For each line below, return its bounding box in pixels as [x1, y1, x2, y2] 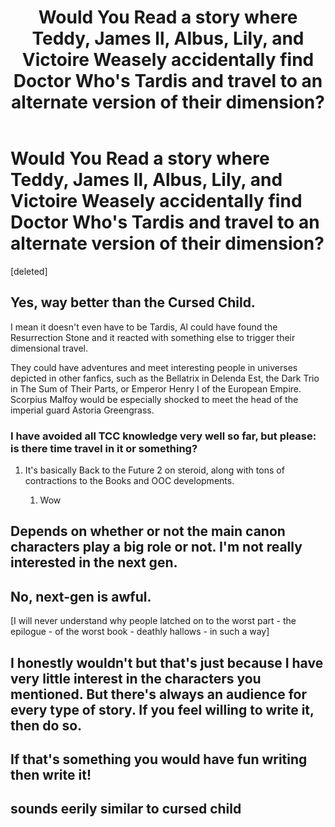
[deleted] [10, 265, 48, 277]
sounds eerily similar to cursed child [10, 801, 242, 818]
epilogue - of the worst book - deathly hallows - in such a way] [10, 626, 270, 638]
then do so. [10, 717, 83, 734]
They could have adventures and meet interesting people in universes [10, 361, 298, 373]
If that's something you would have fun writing [10, 751, 308, 768]
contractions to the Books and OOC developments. [24, 475, 235, 487]
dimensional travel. [10, 342, 88, 354]
